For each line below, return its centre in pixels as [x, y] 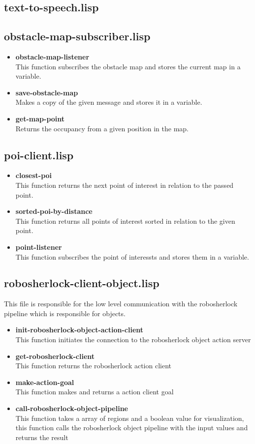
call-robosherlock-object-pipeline [72, 408]
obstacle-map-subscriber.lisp [77, 36]
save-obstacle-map [47, 92]
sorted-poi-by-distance [54, 211]
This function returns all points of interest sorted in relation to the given [125, 221]
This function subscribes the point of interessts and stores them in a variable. [132, 256]
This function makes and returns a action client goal [95, 392]
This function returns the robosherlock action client [93, 366]
